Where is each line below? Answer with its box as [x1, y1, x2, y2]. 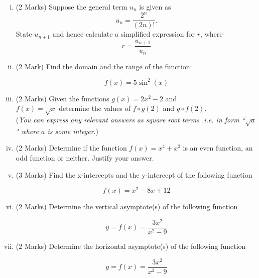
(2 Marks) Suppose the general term [16, 2, 127, 12]
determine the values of [59, 103, 131, 113]
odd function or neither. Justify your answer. [16, 152, 154, 163]
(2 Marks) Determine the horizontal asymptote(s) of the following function [16, 240, 246, 251]
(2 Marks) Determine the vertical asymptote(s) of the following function [16, 201, 238, 212]
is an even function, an [183, 143, 253, 153]
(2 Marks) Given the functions [16, 93, 109, 103]
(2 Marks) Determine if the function [16, 143, 127, 153]
